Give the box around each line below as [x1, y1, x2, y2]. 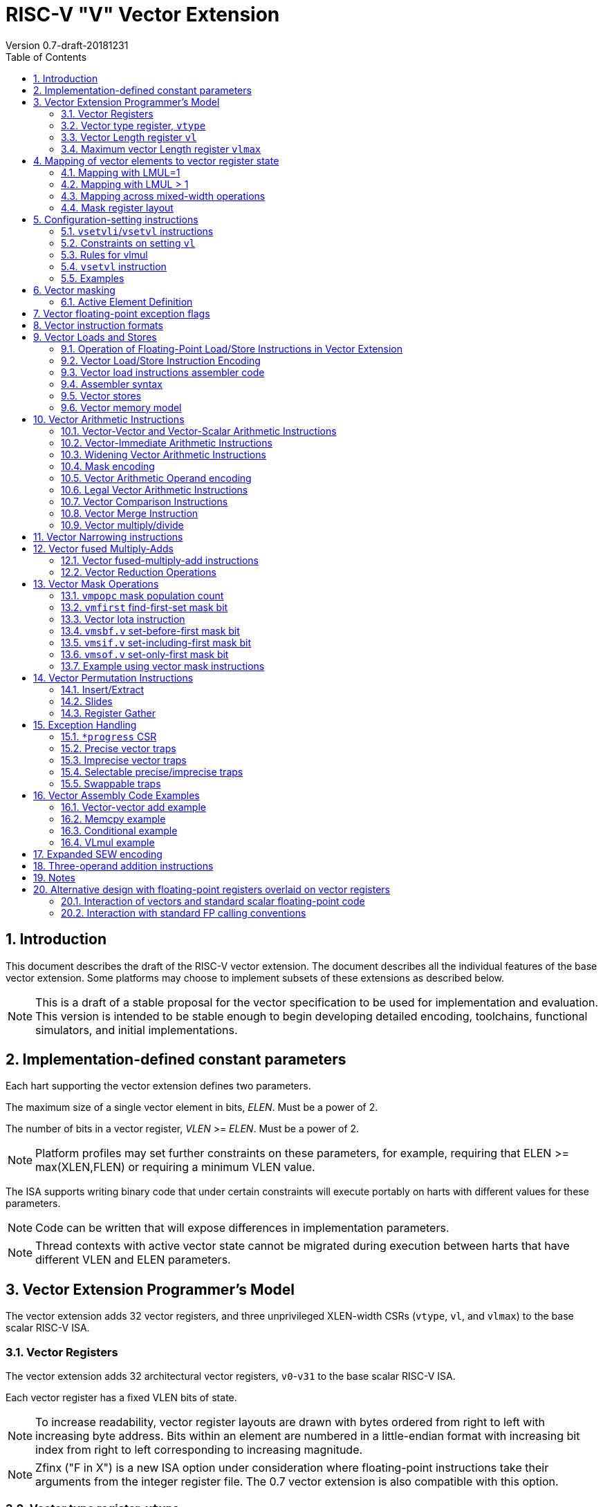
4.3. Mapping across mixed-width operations [61, 189, 266, 202]
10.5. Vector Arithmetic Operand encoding [61, 471, 252, 484]
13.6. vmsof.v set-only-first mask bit [61, 648, 229, 660]
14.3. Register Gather [61, 706, 156, 719]
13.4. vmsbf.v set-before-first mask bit [61, 624, 240, 637]
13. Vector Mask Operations [33, 577, 159, 590]
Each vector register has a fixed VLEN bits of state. [6, 1392, 237, 1404]
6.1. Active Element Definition [61, 295, 193, 308]
